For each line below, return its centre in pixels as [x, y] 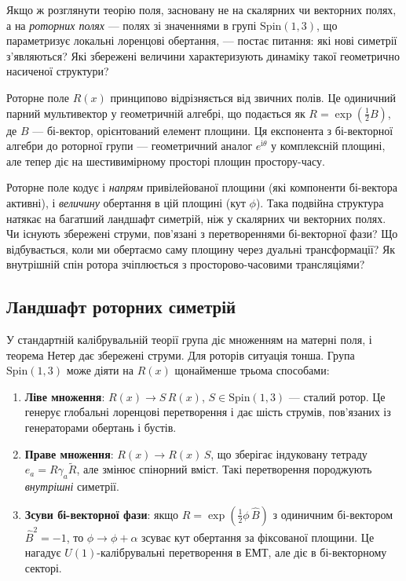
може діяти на [100, 370]
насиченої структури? [58, 71]
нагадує [43, 552]
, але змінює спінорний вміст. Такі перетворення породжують [224, 469]
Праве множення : [69, 453]
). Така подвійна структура [320, 202]
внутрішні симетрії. [72, 486]
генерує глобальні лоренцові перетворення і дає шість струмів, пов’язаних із [208, 412]
